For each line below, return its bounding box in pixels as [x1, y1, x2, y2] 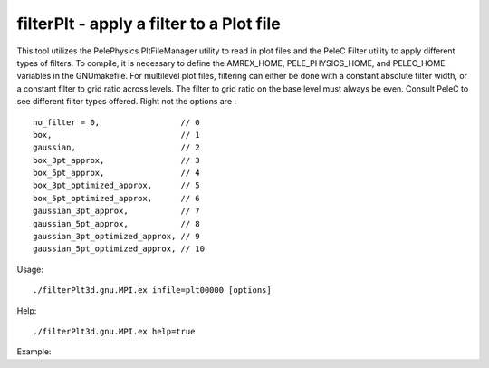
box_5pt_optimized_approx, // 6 [33, 193, 201, 203]
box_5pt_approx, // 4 [33, 168, 201, 179]
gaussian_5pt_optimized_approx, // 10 [33, 244, 206, 254]
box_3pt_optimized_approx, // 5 [33, 180, 201, 190]
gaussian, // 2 [33, 142, 201, 153]
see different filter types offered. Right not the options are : [16, 96, 237, 107]
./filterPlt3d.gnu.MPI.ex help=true [33, 326, 196, 336]
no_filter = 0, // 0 [33, 117, 201, 127]
